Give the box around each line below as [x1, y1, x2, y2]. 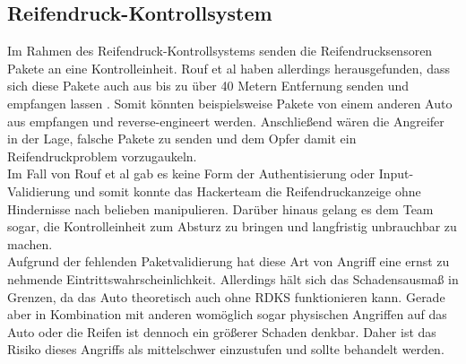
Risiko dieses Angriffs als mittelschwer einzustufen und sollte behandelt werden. [7, 340, 444, 359]
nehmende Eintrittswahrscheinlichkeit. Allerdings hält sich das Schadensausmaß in [7, 269, 459, 288]
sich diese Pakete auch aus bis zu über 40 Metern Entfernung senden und [7, 76, 410, 95]
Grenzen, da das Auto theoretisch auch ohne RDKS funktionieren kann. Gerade [7, 287, 445, 306]
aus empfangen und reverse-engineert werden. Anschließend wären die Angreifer [7, 111, 444, 130]
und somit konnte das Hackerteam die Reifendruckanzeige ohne [73, 181, 421, 200]
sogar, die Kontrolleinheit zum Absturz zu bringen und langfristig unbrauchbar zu [7, 217, 457, 236]
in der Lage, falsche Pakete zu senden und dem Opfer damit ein [7, 129, 357, 148]
